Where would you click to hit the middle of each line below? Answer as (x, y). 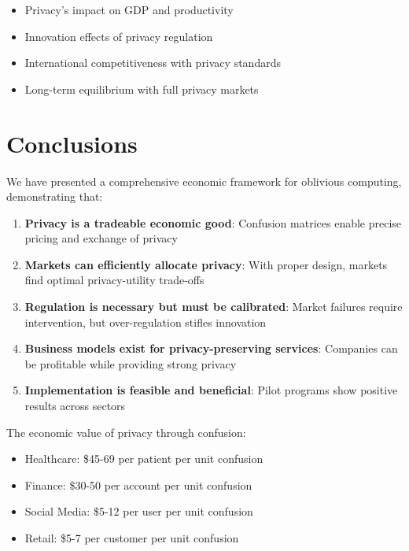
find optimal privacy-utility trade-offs (114, 280)
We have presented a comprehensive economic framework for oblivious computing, (204, 181)
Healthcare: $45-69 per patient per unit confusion (144, 459)
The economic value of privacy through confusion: (126, 432)
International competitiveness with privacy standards (153, 63)
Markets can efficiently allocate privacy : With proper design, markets (206, 264)
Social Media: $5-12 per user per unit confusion (139, 511)
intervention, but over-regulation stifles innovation (146, 322)
